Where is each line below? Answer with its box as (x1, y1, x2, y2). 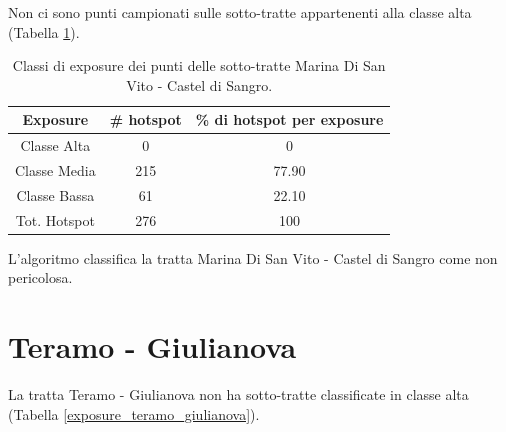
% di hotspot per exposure (195, 109, 384, 130)
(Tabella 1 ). (8, 21, 80, 42)
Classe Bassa (16, 184, 95, 205)
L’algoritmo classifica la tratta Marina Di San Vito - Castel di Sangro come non (8, 247, 498, 268)
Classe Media (15, 160, 96, 181)
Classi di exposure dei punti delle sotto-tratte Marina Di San (12, 55, 386, 76)
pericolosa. (8, 267, 73, 288)
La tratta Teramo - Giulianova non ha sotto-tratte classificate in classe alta (8, 384, 469, 405)
